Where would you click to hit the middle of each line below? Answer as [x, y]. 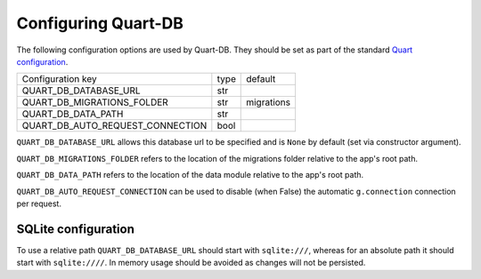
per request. [39, 203]
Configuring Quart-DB [100, 23]
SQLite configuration [76, 229]
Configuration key [59, 79]
